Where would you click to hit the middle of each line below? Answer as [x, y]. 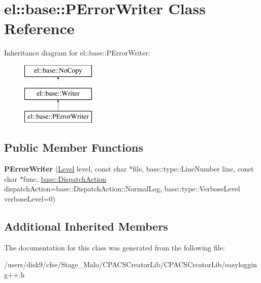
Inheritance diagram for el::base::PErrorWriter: [77, 53]
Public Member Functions [74, 147]
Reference [39, 28]
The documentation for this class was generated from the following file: [115, 247]
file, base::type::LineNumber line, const [193, 169]
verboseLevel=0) [30, 198]
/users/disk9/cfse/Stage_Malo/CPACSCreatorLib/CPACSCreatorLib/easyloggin [131, 264]
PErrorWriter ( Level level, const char [66, 169]
